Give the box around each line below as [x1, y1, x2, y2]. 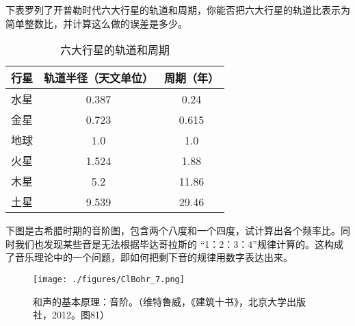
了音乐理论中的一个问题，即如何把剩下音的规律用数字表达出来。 [5, 250, 293, 264]
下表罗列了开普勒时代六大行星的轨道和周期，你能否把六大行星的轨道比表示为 [5, 3, 350, 16]
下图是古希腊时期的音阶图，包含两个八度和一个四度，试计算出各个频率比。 [5, 223, 341, 238]
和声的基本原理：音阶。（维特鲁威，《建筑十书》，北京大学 [33, 294, 287, 308]
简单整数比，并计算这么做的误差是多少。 [5, 16, 187, 30]
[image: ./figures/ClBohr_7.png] [33, 274, 185, 284]
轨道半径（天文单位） [44, 70, 154, 86]
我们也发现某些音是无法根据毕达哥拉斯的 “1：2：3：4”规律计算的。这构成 [14, 236, 343, 251]
